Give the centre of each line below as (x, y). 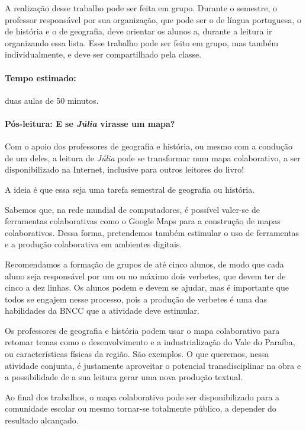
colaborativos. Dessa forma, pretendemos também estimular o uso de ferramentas (152, 232)
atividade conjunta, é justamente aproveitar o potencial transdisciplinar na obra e (153, 365)
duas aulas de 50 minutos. (52, 100)
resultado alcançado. (42, 420)
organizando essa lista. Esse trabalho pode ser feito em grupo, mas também (142, 42)
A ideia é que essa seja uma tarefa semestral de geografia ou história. (130, 189)
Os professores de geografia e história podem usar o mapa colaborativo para (142, 330)
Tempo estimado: (41, 77)
